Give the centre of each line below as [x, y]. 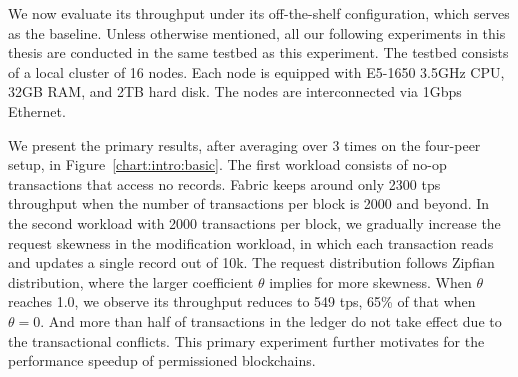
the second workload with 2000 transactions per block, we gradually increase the [254, 222]
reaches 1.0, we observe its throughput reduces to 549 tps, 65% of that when [242, 301]
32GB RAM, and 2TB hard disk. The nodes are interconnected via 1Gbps [235, 91]
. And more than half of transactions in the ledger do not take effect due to [271, 320]
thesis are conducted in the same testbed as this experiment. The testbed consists [258, 52]
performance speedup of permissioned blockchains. [162, 360]
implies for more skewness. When [370, 281]
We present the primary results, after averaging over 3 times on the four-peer [244, 144]
